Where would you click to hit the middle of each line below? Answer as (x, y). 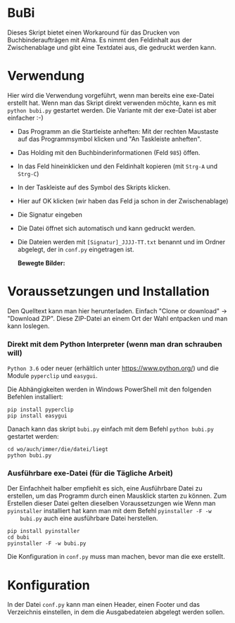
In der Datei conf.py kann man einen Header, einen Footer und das (104, 605)
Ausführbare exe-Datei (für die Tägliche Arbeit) (90, 473)
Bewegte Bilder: (41, 263)
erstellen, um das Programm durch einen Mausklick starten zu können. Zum (117, 496)
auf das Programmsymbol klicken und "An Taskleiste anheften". (109, 139)
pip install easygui (38, 416)
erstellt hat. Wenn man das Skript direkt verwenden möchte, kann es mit (112, 103)
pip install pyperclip (40, 410)
